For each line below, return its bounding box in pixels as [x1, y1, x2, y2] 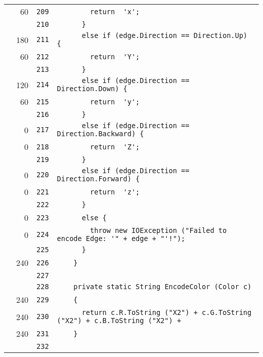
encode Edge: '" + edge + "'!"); [57, 234, 186, 243]
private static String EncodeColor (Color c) [73, 283, 252, 291]
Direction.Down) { [57, 85, 127, 93]
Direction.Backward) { [57, 130, 144, 138]
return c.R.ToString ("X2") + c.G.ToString [81, 308, 252, 316]
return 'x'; [90, 7, 140, 16]
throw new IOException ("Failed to [90, 226, 227, 234]
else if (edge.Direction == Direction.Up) [81, 31, 248, 39]
